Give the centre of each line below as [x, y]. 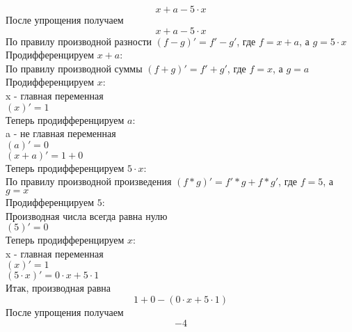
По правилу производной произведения [89, 181]
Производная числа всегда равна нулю [87, 215]
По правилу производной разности [79, 41]
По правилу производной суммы [74, 68]
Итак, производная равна [58, 288]
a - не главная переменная [61, 133]
